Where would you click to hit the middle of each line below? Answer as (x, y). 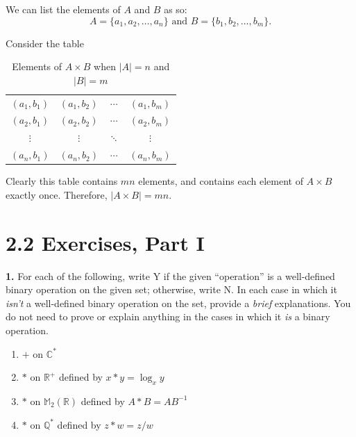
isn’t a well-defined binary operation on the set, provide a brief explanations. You (178, 303)
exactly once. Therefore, (57, 194)
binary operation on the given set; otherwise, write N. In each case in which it (171, 289)
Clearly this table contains (62, 181)
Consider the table (45, 43)
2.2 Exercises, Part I (105, 242)
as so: (176, 9)
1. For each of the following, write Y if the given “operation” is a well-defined (170, 275)
